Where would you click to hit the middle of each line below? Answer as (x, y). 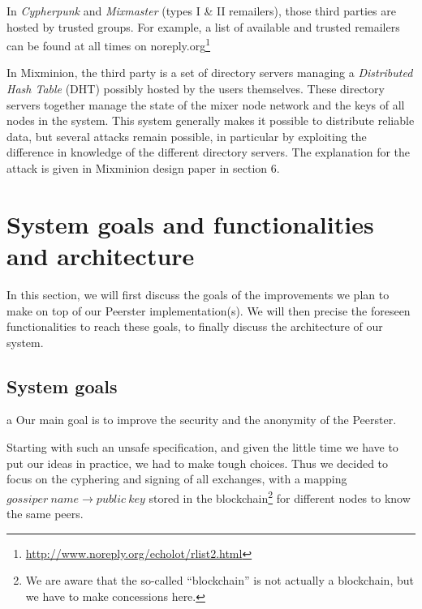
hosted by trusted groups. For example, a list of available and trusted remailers (203, 26)
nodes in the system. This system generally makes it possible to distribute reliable (211, 120)
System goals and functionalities (190, 223)
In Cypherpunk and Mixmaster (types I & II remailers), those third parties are (201, 11)
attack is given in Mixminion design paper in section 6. (143, 168)
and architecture (101, 255)
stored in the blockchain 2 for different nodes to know (280, 496)
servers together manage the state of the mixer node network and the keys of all (206, 104)
